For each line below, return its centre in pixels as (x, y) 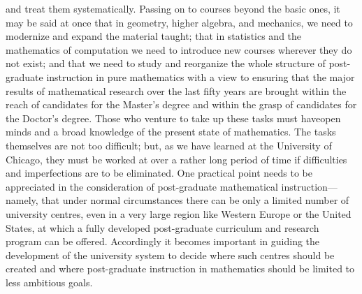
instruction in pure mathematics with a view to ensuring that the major (201, 76)
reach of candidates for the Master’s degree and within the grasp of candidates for (181, 104)
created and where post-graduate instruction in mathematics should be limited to (180, 269)
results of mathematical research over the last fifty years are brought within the (176, 90)
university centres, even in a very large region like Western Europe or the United (179, 213)
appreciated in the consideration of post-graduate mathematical (142, 186)
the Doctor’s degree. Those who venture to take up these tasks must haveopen (173, 118)
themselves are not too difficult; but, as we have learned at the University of (169, 145)
